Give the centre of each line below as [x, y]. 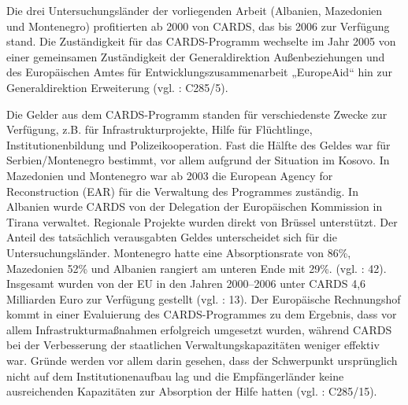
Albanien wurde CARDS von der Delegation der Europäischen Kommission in [195, 206]
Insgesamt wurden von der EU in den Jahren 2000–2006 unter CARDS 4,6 [186, 283]
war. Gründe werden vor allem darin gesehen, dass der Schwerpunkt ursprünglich [202, 361]
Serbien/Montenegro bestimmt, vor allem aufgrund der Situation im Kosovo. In [198, 160]
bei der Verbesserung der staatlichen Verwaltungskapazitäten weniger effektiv [193, 345]
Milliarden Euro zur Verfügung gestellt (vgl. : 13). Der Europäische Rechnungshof [204, 298]
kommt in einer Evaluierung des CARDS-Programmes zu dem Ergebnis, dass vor [202, 314]
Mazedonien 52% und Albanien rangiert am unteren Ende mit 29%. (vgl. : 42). [197, 268]
